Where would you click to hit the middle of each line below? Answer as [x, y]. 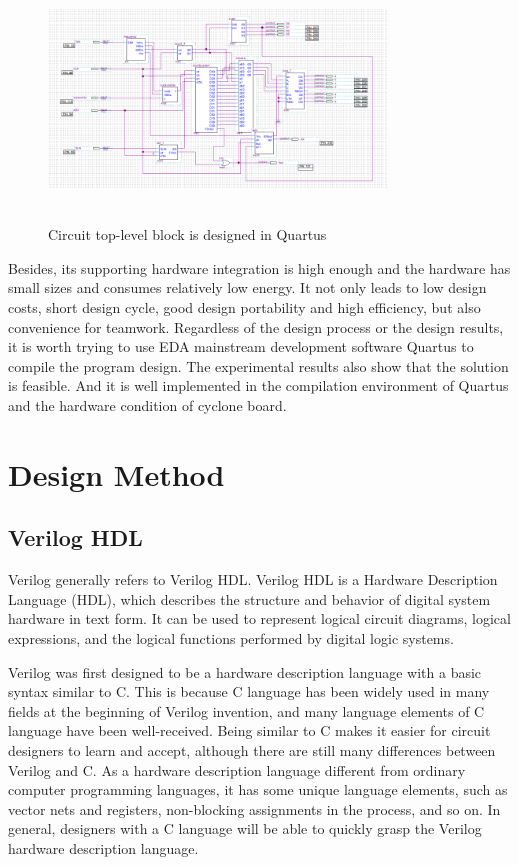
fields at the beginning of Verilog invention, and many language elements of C [246, 710]
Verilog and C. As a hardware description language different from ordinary [237, 769]
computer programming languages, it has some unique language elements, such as [258, 789]
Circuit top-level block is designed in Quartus [187, 234]
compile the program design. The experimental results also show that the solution [258, 365]
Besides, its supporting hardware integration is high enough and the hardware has [259, 267]
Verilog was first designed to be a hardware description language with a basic [245, 671]
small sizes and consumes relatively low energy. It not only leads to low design [247, 287]
